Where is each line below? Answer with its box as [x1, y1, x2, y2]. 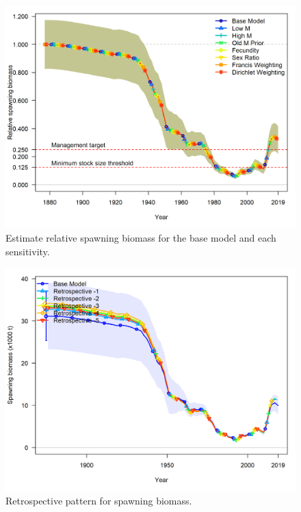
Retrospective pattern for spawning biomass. [5, 494, 192, 508]
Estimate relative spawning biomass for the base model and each [5, 231, 276, 245]
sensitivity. [5, 244, 50, 259]
